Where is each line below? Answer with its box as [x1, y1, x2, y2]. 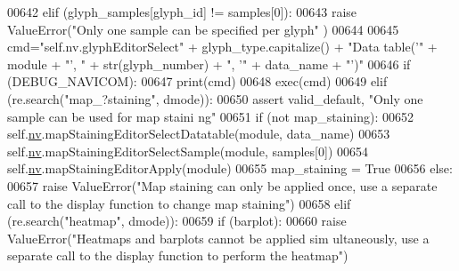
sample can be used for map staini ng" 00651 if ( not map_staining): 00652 [7, 107, 414, 125]
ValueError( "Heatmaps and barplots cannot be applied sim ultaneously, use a [7, 228, 430, 247]
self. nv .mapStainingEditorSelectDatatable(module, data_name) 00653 [7, 124, 390, 143]
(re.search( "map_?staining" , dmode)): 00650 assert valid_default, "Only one [7, 89, 423, 108]
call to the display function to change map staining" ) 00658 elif [7, 194, 351, 212]
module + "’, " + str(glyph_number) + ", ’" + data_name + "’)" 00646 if [7, 54, 411, 73]
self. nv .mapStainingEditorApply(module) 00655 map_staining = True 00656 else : [7, 159, 453, 178]
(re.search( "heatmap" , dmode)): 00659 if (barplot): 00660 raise [7, 211, 347, 230]
